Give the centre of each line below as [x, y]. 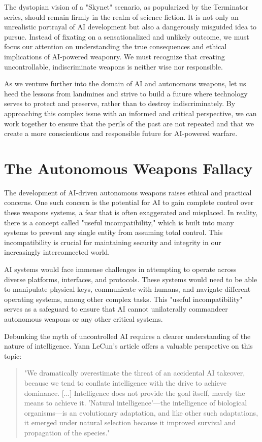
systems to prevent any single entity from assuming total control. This [113, 232]
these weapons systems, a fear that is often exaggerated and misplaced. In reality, [131, 212]
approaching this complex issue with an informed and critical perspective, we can [130, 113]
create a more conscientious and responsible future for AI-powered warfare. [121, 133]
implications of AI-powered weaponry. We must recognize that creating [114, 56]
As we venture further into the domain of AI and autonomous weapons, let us [125, 83]
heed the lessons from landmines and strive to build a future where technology [126, 93]
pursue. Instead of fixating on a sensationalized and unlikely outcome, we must [127, 36]
